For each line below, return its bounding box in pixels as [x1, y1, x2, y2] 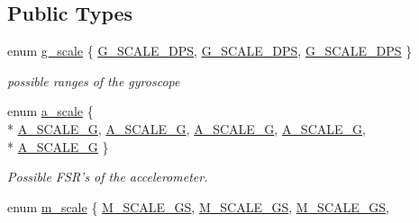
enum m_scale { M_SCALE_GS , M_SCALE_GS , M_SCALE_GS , [7, 197, 389, 216]
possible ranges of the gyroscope [7, 71, 180, 90]
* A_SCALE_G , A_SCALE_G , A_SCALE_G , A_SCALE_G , [7, 119, 366, 138]
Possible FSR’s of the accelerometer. [7, 167, 208, 186]
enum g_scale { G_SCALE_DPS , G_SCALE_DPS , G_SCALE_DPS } [7, 41, 413, 60]
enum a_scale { [7, 102, 94, 120]
